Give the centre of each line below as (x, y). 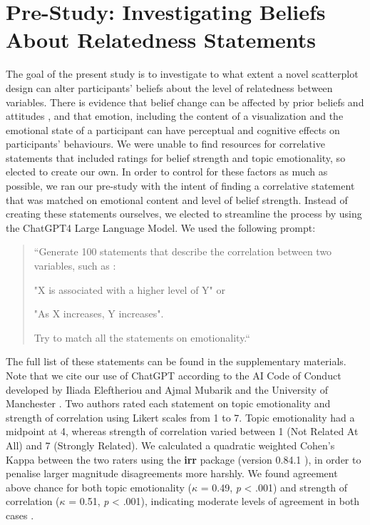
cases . (20, 515)
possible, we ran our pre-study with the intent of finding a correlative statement (180, 186)
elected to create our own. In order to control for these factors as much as (167, 172)
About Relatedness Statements (161, 40)
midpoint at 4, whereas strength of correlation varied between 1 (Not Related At (182, 431)
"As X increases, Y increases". (99, 314)
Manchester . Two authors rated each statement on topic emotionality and (168, 403)
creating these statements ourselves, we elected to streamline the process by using (184, 214)
